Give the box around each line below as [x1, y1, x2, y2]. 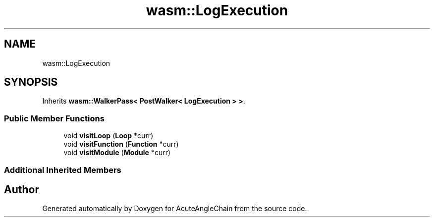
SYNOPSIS [4, 76, 58, 89]
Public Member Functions [4, 113, 105, 123]
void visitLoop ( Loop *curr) [63, 131, 154, 140]
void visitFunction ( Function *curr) [63, 140, 179, 149]
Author [4, 183, 39, 196]
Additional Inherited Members [4, 165, 121, 175]
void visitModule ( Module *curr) [63, 148, 171, 157]
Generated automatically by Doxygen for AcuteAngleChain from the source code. [42, 204, 307, 213]
